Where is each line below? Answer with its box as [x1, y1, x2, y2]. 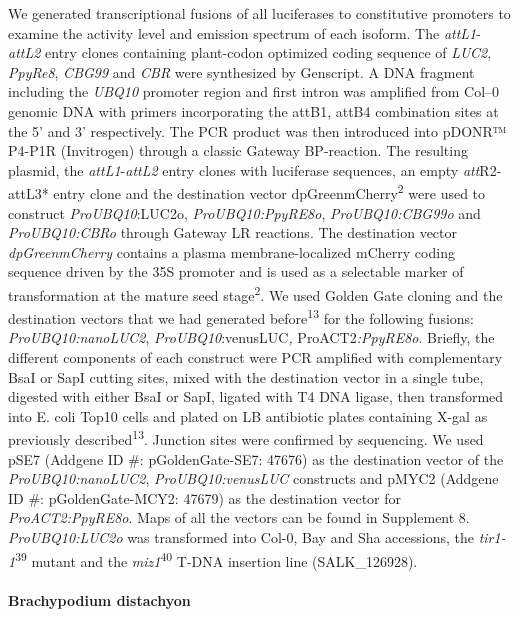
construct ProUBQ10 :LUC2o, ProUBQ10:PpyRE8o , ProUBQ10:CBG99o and [8, 202, 481, 223]
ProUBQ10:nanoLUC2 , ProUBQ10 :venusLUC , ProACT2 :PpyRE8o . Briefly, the [8, 327, 495, 348]
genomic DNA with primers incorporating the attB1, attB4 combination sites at [8, 100, 499, 121]
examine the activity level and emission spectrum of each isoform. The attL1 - [8, 22, 481, 43]
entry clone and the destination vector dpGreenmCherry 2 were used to [53, 180, 486, 203]
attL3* [8, 183, 49, 203]
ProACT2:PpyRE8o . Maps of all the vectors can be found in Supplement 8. [8, 507, 470, 528]
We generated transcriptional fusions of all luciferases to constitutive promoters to [8, 3, 511, 23]
